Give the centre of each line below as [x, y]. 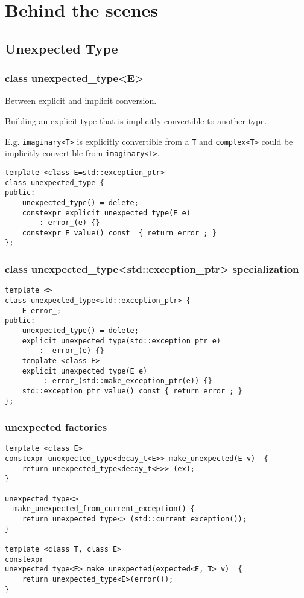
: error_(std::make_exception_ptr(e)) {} [128, 381]
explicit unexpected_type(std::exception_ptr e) [121, 341]
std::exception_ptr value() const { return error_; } [132, 391]
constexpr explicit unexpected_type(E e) [106, 213]
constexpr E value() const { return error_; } [119, 233]
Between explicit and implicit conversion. [81, 100]
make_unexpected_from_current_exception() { [104, 509]
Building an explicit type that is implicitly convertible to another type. [136, 120]
